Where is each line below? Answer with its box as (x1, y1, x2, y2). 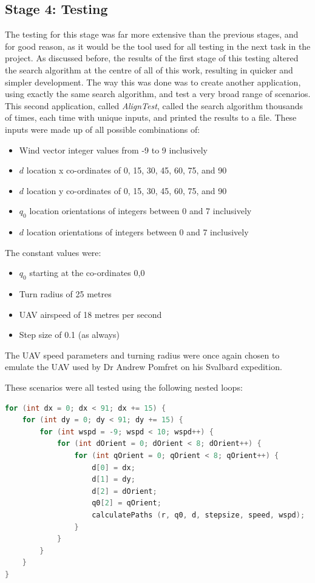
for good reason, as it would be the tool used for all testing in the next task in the (5, 39, 311, 52)
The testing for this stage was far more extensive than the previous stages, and (5, 28, 299, 41)
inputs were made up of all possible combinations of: (5, 123, 200, 135)
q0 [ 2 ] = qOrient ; (92, 499, 161, 508)
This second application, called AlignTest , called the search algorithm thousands (5, 99, 303, 112)
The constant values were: (5, 246, 101, 258)
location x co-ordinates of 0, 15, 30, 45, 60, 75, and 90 (26, 164, 227, 177)
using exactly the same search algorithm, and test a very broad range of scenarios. (5, 87, 311, 100)
